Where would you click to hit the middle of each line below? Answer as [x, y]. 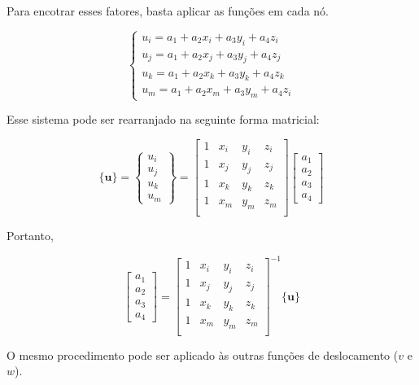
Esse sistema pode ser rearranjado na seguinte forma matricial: [163, 119]
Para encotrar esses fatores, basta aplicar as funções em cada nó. [168, 11]
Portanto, [30, 236]
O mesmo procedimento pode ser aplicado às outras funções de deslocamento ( [203, 354]
